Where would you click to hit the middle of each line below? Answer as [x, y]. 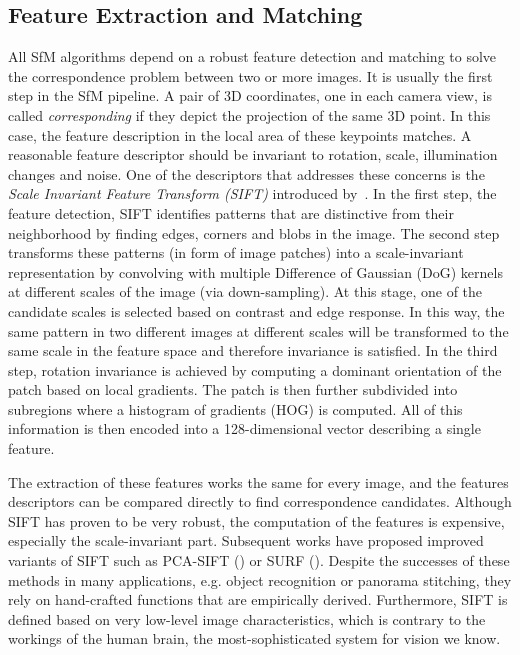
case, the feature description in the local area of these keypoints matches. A [240, 134]
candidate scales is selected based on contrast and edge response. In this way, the [256, 310]
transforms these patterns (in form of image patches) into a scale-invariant [236, 252]
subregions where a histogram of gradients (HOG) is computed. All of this [235, 408]
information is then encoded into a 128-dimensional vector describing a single [244, 428]
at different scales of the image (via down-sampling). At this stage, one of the [245, 291]
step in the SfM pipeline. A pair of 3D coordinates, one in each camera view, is [250, 95]
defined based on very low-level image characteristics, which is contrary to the [247, 618]
